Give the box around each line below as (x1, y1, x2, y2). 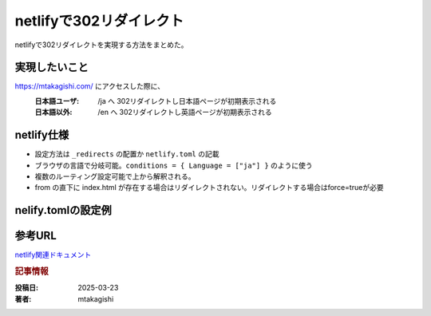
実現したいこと (14, 61, 89, 74)
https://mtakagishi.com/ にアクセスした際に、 (14, 81, 165, 91)
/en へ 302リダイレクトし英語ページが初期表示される (97, 108, 273, 117)
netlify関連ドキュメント (14, 250, 92, 259)
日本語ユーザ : (34, 96, 80, 105)
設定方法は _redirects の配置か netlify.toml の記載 (34, 149, 219, 159)
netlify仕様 (14, 128, 69, 142)
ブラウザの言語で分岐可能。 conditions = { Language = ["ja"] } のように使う (34, 160, 313, 170)
